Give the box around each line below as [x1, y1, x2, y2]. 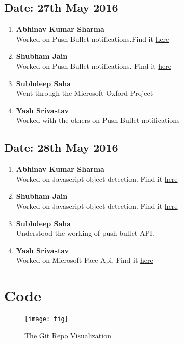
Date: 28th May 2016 [4, 140, 118, 155]
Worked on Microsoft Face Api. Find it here [16, 255, 153, 266]
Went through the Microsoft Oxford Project [16, 88, 153, 98]
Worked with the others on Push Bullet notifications [16, 115, 180, 125]
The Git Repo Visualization [24, 330, 111, 340]
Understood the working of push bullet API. [16, 228, 154, 239]
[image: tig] [24, 315, 68, 323]
